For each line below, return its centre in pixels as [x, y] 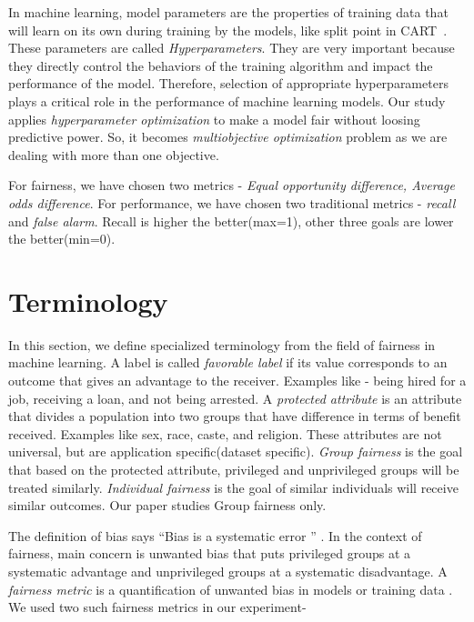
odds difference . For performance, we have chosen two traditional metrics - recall [232, 202]
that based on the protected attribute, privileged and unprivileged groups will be [234, 469]
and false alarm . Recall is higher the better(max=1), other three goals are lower [231, 221]
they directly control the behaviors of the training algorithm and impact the [221, 65]
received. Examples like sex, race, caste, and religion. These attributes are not [225, 433]
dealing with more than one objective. [114, 154]
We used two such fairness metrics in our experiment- [157, 607]
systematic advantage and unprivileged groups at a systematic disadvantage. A [228, 571]
